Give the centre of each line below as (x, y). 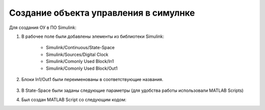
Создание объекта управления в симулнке (102, 13)
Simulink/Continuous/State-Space (80, 48)
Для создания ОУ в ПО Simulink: (43, 27)
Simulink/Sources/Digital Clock (77, 55)
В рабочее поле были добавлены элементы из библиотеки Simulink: (93, 36)
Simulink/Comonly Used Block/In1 (80, 61)
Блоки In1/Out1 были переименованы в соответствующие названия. (93, 79)
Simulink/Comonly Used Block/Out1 (82, 68)
